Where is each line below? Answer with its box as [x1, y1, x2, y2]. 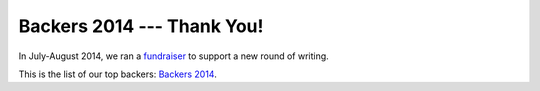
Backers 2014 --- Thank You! [18, 15, 264, 37]
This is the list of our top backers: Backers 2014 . [18, 68, 217, 80]
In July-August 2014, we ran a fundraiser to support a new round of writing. [18, 50, 329, 62]
